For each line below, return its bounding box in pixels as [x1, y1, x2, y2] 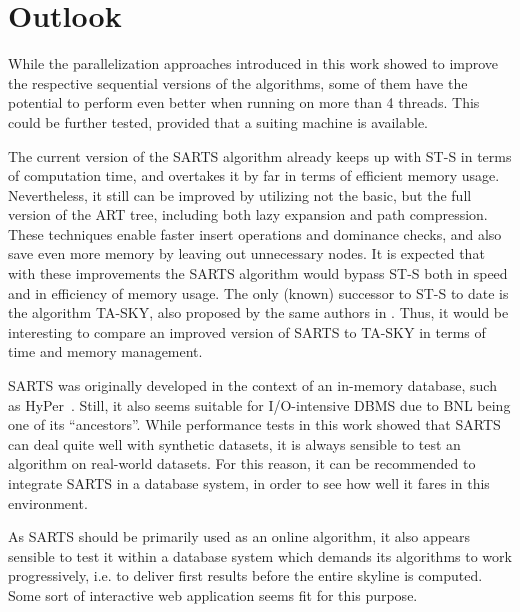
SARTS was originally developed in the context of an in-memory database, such [8, 375, 497, 396]
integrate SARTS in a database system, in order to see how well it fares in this [8, 473, 490, 493]
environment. [8, 492, 88, 513]
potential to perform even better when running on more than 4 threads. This [8, 92, 480, 113]
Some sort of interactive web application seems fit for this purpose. [8, 584, 418, 605]
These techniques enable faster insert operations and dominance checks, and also [8, 223, 502, 244]
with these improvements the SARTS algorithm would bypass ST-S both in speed [8, 263, 508, 284]
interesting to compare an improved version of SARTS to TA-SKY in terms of [8, 321, 486, 342]
